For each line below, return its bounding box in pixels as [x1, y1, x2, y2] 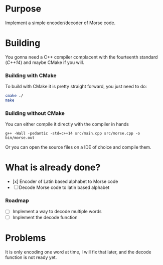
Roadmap [5, 197, 29, 204]
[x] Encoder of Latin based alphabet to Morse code [12, 178, 118, 184]
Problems [5, 232, 46, 243]
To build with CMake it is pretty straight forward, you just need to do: [5, 84, 147, 90]
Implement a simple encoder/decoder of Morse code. [5, 20, 116, 26]
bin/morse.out [5, 136, 35, 141]
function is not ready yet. [5, 254, 57, 260]
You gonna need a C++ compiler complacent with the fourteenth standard [5, 54, 158, 60]
